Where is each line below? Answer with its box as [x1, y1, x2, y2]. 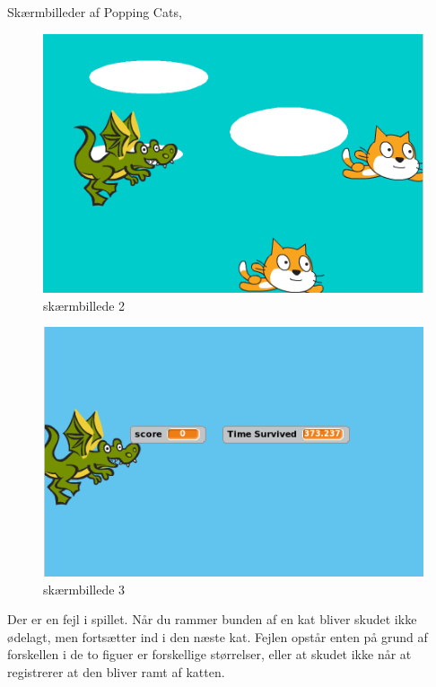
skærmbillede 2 [43, 295, 126, 314]
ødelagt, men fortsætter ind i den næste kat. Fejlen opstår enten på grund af [7, 627, 428, 646]
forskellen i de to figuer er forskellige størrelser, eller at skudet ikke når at [7, 645, 412, 664]
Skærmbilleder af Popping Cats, [7, 3, 182, 21]
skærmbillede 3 [43, 579, 126, 598]
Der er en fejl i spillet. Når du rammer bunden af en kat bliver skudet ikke [7, 610, 417, 629]
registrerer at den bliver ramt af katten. [7, 662, 225, 681]
